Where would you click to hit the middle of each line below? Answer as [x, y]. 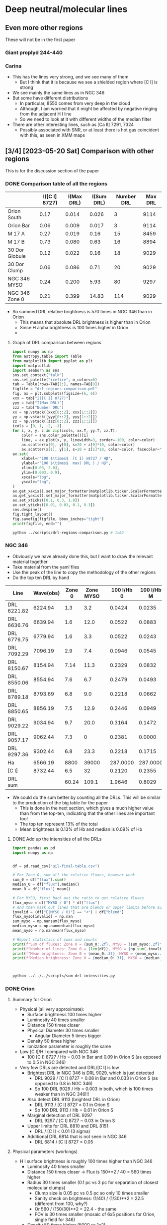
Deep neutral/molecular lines [66, 9]
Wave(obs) [46, 593]
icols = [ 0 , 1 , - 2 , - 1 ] [37, 426]
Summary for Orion [32, 1000]
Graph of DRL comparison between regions [57, 343]
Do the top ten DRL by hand [41, 578]
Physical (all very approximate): [52, 1009]
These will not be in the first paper [40, 39]
